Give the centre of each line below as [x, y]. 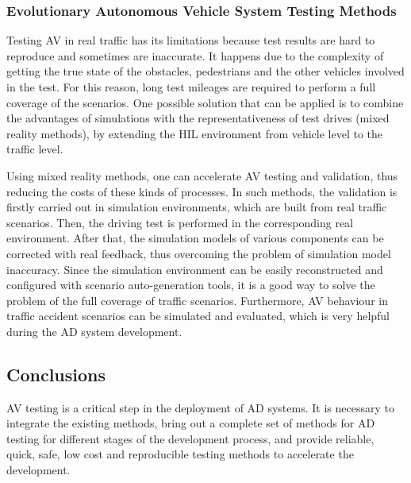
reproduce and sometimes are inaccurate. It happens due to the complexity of [195, 55]
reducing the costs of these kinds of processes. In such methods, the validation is [202, 191]
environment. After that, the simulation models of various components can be [195, 238]
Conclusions [56, 374]
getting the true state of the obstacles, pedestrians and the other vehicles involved [205, 71]
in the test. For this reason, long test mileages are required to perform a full [191, 87]
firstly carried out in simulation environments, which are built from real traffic [197, 207]
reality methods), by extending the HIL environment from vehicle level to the [195, 133]
